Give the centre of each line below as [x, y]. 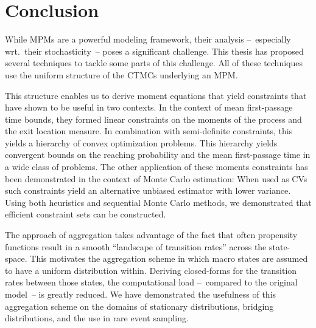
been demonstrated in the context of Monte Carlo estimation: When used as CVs [156, 178]
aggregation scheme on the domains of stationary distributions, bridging [139, 306]
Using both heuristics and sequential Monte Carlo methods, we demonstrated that [158, 202]
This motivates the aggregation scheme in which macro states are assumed [169, 258]
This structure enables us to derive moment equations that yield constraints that [156, 95]
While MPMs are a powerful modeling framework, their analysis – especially [148, 39]
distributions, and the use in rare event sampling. [97, 318]
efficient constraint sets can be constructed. [86, 214]
